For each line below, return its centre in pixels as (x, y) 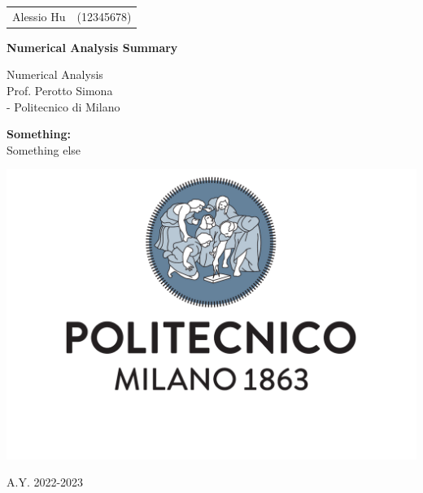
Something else (44, 149)
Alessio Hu (39, 16)
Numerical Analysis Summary (92, 47)
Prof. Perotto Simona (60, 91)
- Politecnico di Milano (63, 106)
